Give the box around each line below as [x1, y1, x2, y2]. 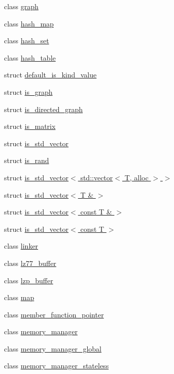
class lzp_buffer [4, 275, 53, 285]
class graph [4, 1, 39, 11]
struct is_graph [4, 86, 53, 97]
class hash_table [4, 52, 56, 63]
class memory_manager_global [4, 343, 101, 354]
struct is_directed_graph [4, 103, 83, 114]
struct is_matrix [4, 121, 56, 131]
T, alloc [124, 172, 149, 182]
